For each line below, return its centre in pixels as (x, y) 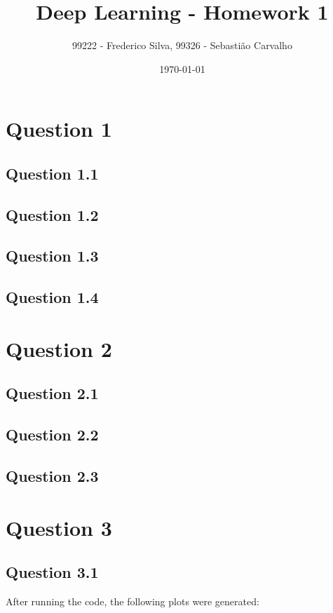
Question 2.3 (52, 475)
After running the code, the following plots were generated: (132, 601)
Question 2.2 (52, 435)
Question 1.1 (52, 173)
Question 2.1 (52, 393)
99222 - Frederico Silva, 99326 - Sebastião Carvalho (182, 45)
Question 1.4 (52, 297)
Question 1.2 (52, 214)
